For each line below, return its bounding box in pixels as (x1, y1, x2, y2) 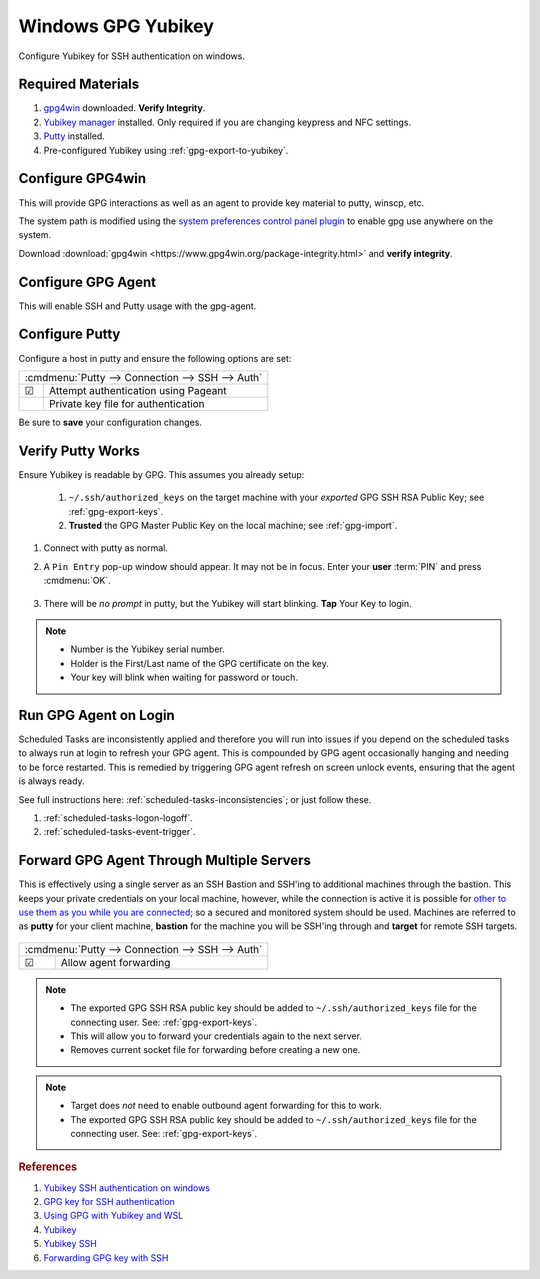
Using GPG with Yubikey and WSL (43, 1210, 184, 1222)
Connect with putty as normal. (43, 542, 169, 554)
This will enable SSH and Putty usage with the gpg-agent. (18, 300, 257, 312)
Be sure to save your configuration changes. (18, 416, 202, 428)
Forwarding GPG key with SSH (43, 1251, 169, 1264)
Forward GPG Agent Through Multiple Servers (18, 852, 312, 869)
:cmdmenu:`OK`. (43, 575, 112, 587)
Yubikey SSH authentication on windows (43, 1181, 210, 1194)
